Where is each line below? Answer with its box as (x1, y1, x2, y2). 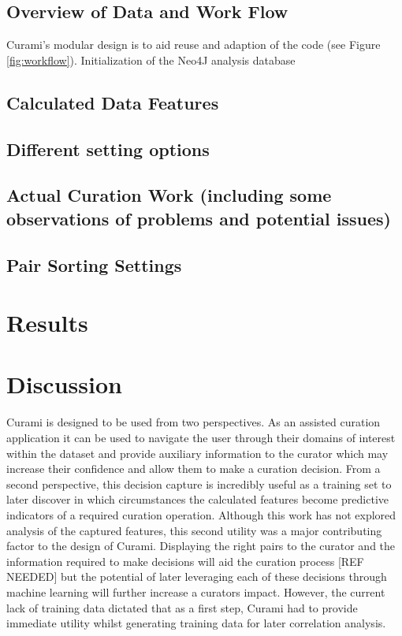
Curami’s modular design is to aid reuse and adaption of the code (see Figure (6, 36, 381, 53)
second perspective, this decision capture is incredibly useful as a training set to (6, 475, 392, 492)
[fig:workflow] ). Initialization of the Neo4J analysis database (6, 51, 296, 68)
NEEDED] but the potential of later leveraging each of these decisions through (6, 568, 387, 585)
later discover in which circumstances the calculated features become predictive (6, 491, 389, 508)
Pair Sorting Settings (6, 252, 182, 277)
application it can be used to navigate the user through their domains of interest (6, 430, 396, 445)
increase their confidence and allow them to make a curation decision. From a (6, 460, 381, 477)
